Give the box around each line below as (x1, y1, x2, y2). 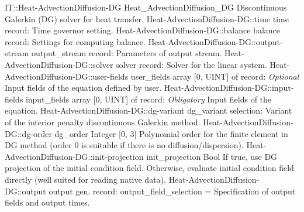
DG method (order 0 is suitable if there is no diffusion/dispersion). (5, 139, 244, 151)
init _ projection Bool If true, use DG (146, 150, 278, 162)
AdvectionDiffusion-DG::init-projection (5, 150, 144, 162)
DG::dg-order (5, 127, 52, 139)
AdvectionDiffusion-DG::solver (5, 58, 113, 70)
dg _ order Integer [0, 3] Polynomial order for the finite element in (54, 127, 288, 139)
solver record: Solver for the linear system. (116, 58, 267, 70)
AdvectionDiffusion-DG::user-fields (5, 70, 129, 82)
